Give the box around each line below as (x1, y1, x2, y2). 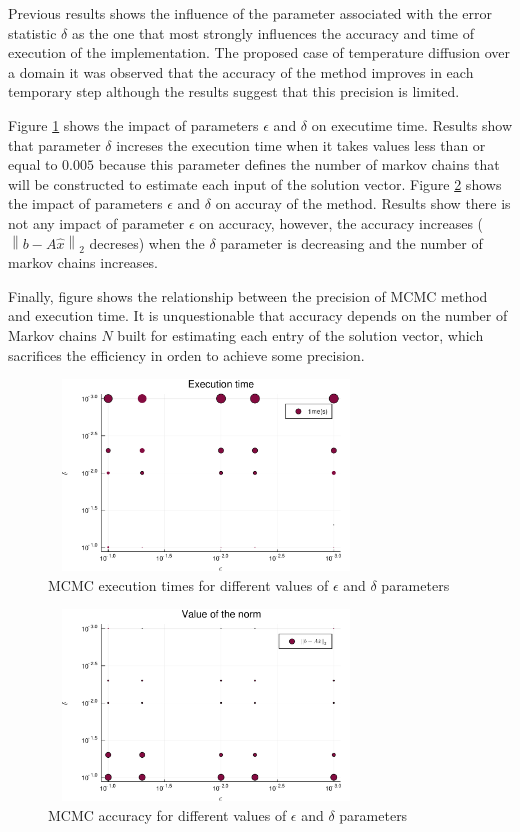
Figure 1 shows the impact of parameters (8, 114, 259, 135)
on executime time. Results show (311, 114, 512, 135)
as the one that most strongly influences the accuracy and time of (71, 22, 475, 43)
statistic (8, 22, 57, 43)
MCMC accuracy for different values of (48, 804, 287, 825)
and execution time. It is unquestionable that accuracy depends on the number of (8, 305, 508, 326)
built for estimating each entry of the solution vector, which (117, 324, 484, 345)
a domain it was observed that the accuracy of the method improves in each (8, 61, 474, 82)
